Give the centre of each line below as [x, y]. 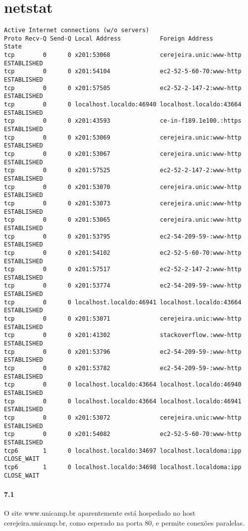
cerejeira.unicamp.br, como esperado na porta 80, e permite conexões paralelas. [124, 522]
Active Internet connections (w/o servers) [77, 30]
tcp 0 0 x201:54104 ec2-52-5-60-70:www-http [123, 72]
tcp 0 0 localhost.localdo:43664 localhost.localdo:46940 [123, 385]
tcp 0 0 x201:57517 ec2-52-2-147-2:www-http [123, 269]
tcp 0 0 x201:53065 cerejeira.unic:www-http [123, 220]
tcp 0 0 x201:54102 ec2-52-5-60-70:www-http [123, 253]
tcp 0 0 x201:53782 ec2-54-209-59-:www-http [123, 368]
